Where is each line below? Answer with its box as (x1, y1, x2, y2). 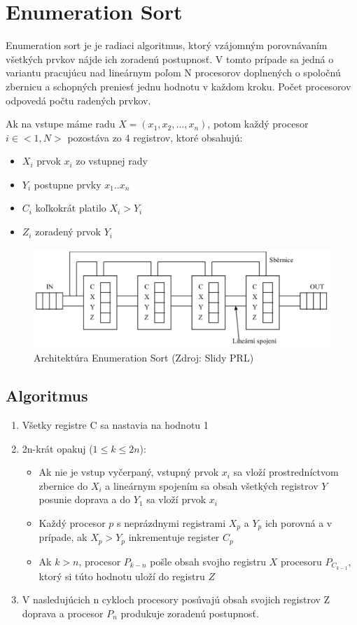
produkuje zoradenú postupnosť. (120, 605, 259, 620)
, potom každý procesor (207, 116, 309, 131)
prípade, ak (38, 530, 87, 544)
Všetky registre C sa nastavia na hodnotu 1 (22, 418, 209, 432)
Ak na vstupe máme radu (6, 116, 115, 131)
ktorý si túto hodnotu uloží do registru (38, 568, 205, 583)
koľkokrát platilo (35, 200, 106, 215)
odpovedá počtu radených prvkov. (6, 92, 151, 107)
